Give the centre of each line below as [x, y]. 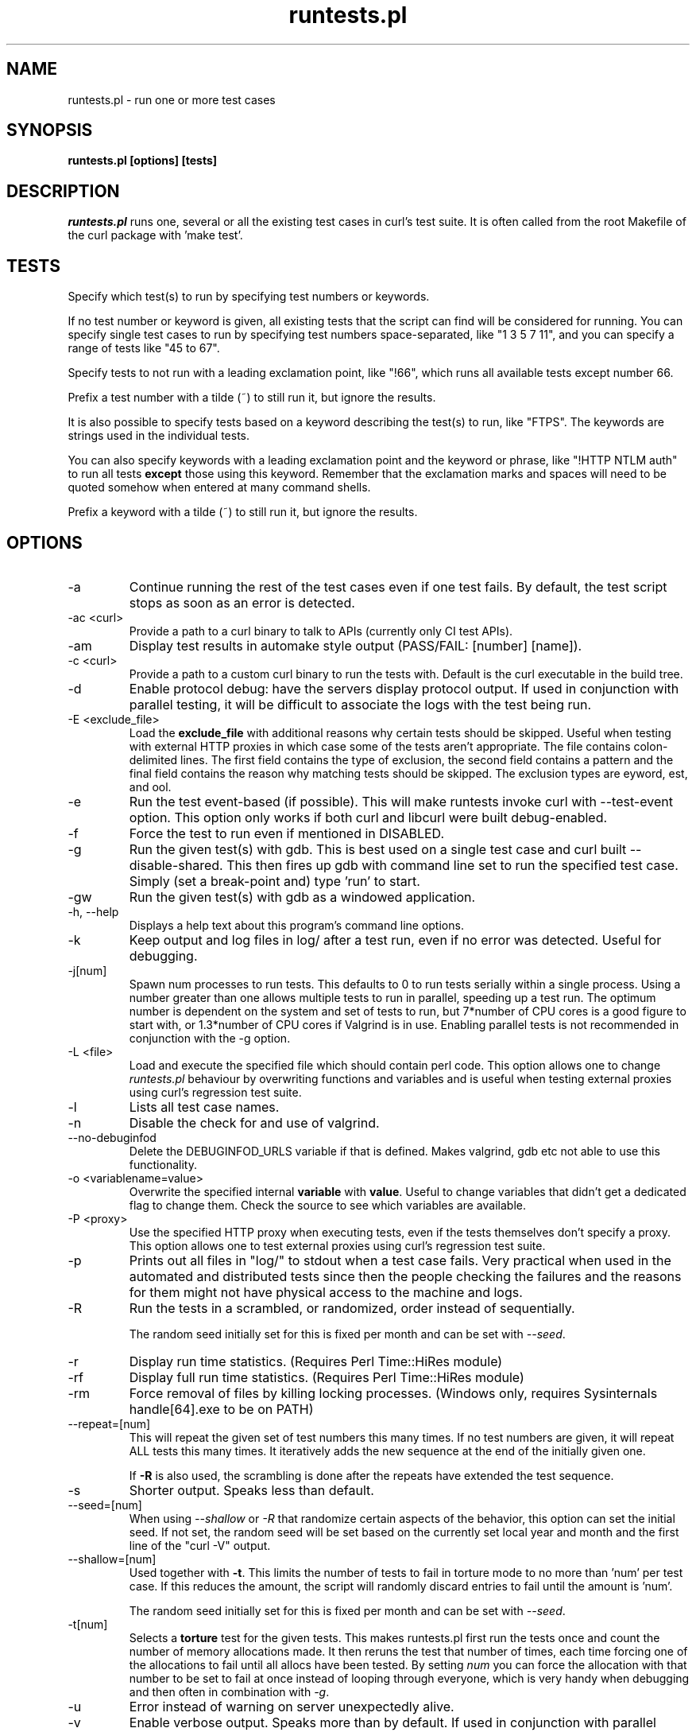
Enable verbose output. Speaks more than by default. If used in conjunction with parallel [392, 1722]
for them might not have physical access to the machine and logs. [326, 1292]
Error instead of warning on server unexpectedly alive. [292, 1706]
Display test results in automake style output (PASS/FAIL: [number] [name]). [356, 645]
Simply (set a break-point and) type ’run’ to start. [275, 881]
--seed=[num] [105, 1505]
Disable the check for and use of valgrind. [254, 1122]
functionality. [163, 1164]
